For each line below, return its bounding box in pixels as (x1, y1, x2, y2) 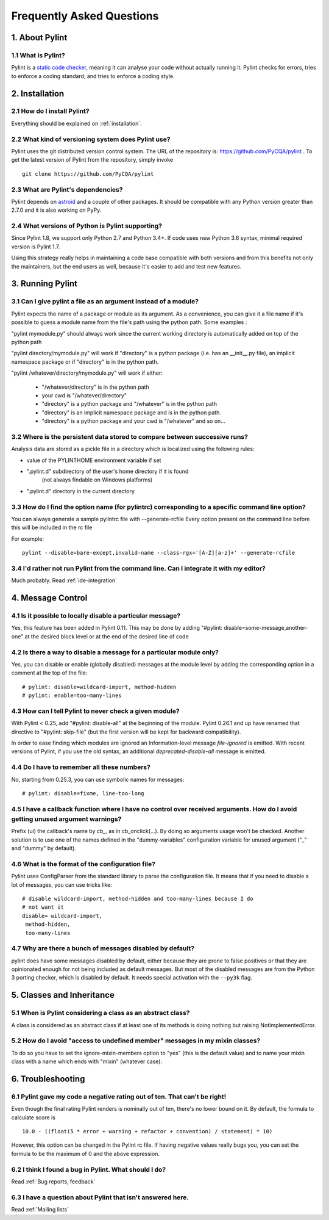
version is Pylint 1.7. (11, 243, 60, 250)
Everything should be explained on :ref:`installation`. (11, 120, 143, 127)
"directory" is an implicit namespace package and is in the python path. (41, 409, 222, 416)
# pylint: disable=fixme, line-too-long (22, 790, 144, 796)
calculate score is (11, 1114, 56, 1121)
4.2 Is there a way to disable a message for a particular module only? (11, 648, 219, 656)
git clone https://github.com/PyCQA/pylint (22, 170, 154, 177)
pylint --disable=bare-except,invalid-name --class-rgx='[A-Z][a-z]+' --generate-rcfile (22, 549, 295, 557)
